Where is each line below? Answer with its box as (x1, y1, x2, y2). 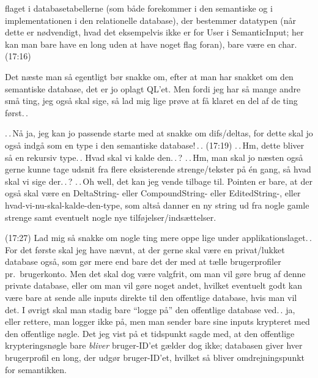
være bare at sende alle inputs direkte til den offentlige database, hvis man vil (5, 291, 297, 304)
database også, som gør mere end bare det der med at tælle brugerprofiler (5, 255, 281, 268)
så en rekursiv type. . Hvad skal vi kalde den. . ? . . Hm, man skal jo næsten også (5, 150, 303, 163)
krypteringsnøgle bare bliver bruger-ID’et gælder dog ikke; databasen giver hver (5, 339, 303, 352)
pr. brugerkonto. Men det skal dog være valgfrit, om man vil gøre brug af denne (5, 267, 306, 280)
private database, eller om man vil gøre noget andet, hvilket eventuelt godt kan (5, 279, 302, 292)
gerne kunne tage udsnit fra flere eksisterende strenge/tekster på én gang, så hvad (5, 163, 311, 176)
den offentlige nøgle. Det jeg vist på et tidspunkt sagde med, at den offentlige (5, 327, 295, 339)
